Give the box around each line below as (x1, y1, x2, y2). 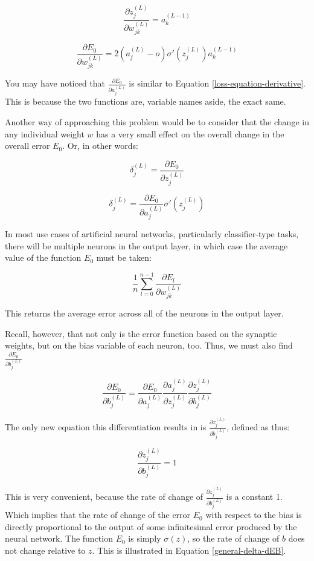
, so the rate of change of (187, 532, 280, 545)
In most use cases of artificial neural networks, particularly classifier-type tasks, (5, 228, 299, 240)
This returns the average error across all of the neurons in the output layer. (5, 307, 284, 320)
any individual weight (5, 127, 85, 140)
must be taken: (96, 251, 152, 264)
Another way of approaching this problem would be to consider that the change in (5, 115, 309, 128)
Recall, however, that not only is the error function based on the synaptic (5, 327, 277, 340)
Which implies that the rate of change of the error (5, 508, 191, 521)
